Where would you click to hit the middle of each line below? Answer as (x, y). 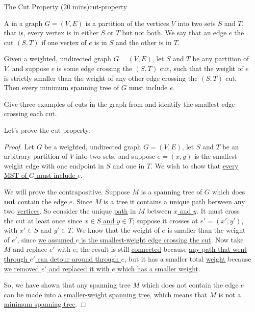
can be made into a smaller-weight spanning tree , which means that (106, 294)
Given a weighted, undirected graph (58, 59)
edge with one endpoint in (65, 165)
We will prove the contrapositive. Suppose (67, 191)
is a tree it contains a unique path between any (174, 201)
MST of (15, 175)
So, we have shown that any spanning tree (67, 285)
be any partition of (221, 59)
